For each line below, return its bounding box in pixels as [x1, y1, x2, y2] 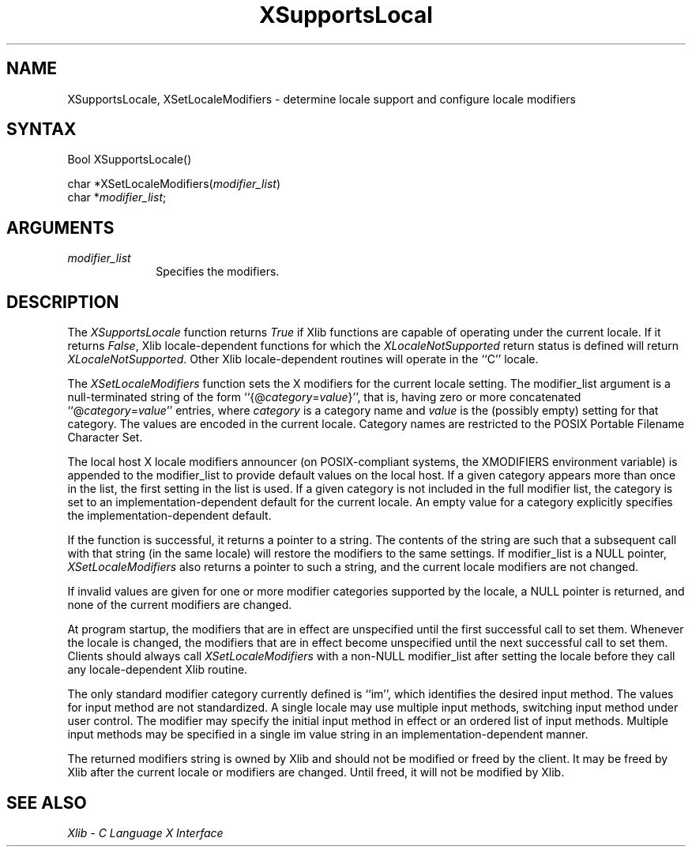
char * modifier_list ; [67, 190, 167, 205]
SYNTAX [6, 119, 77, 140]
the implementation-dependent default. [67, 509, 272, 523]
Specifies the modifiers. [156, 265, 280, 279]
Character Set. [67, 430, 143, 445]
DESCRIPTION [6, 291, 119, 312]
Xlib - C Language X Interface [67, 825, 224, 840]
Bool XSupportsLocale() [67, 152, 192, 167]
